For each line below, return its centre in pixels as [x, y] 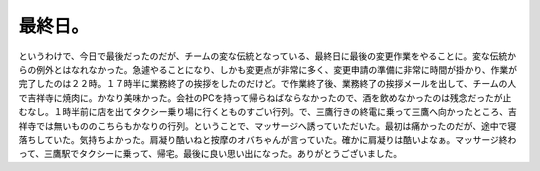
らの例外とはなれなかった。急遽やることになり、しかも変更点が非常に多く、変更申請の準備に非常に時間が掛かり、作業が [267, 69]
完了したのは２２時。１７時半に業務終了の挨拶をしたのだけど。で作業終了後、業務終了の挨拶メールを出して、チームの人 [267, 84]
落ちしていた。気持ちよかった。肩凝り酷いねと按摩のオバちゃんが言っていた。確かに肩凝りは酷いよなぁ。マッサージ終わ [267, 139]
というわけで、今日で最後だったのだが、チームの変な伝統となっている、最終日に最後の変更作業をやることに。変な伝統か [267, 56]
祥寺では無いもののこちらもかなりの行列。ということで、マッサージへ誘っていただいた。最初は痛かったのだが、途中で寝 [267, 126]
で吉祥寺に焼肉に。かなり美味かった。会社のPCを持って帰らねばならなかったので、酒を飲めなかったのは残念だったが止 [265, 97]
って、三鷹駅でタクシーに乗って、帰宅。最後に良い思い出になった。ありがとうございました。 [210, 154]
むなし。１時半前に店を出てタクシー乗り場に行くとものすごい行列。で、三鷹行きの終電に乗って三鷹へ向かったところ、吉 [267, 112]
